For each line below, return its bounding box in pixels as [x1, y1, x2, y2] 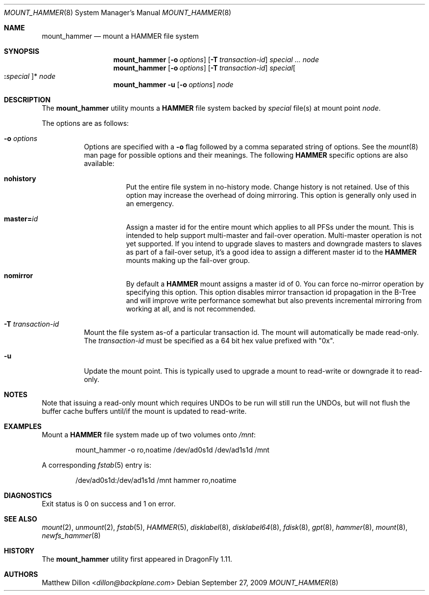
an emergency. [126, 199, 174, 208]
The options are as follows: [42, 119, 129, 127]
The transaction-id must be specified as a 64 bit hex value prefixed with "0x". [84, 336, 334, 345]
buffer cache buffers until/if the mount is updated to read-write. [42, 407, 247, 415]
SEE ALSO [4, 515, 37, 523]
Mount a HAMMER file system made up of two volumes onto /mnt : [42, 430, 256, 439]
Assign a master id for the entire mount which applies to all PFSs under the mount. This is [126, 223, 414, 231]
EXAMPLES [4, 422, 42, 430]
